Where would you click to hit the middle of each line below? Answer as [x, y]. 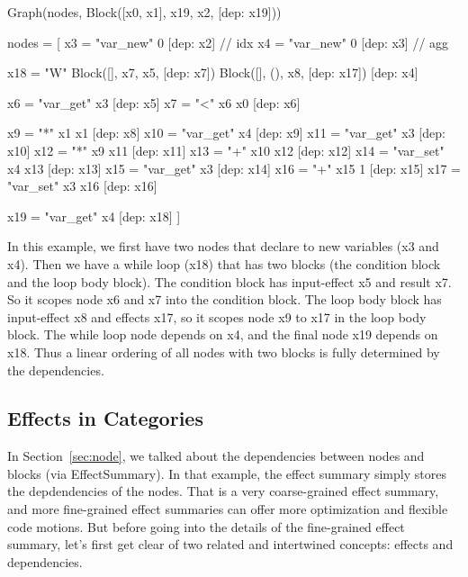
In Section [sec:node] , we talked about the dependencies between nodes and [216, 456]
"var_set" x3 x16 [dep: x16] [82, 186]
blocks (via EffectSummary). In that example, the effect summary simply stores [227, 473]
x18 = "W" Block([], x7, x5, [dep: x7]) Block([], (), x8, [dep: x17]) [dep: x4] [213, 72]
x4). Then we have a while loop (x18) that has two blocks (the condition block [224, 263]
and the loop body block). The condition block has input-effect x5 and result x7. [229, 281]
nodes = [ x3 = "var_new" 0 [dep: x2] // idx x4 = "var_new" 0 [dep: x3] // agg [228, 42]
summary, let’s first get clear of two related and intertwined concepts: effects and [230, 544]
